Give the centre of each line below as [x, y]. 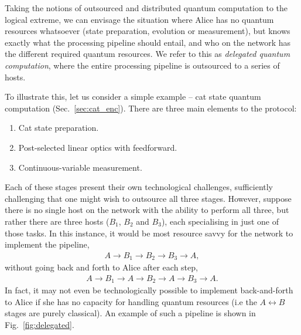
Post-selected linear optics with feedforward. [98, 147]
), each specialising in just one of [220, 221]
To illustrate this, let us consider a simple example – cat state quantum [133, 97]
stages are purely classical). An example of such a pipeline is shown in [130, 313]
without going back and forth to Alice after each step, [101, 267]
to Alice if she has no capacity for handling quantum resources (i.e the [131, 301]
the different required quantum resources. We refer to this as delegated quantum [148, 54]
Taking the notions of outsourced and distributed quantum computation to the [146, 8]
